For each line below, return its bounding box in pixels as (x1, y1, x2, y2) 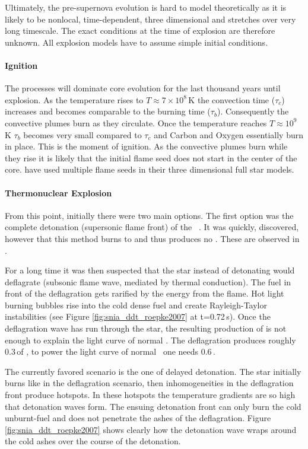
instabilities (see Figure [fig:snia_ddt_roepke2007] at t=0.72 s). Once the (5, 310, 271, 323)
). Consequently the (217, 105, 289, 117)
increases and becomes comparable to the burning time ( (5, 105, 211, 117)
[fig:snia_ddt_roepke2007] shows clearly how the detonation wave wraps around (5, 423, 297, 435)
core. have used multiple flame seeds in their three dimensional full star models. (5, 163, 294, 176)
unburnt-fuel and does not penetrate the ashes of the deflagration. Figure (5, 412, 271, 424)
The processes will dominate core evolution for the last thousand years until (5, 82, 281, 94)
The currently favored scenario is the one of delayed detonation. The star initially (5, 365, 301, 377)
